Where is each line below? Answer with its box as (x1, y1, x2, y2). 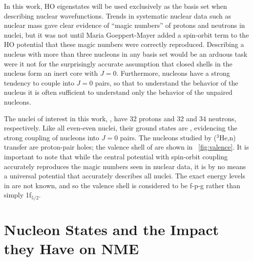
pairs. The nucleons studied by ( (120, 132, 217, 142)
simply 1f (4, 190, 32, 200)
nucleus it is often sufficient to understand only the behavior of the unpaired (4, 87, 232, 97)
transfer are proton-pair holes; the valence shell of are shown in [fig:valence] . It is (4, 142, 249, 152)
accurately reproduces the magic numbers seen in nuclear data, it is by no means (4, 161, 246, 171)
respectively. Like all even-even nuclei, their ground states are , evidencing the (4, 123, 237, 133)
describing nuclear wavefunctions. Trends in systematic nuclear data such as (4, 10, 232, 21)
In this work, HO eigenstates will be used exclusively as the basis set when (4, 1, 227, 11)
